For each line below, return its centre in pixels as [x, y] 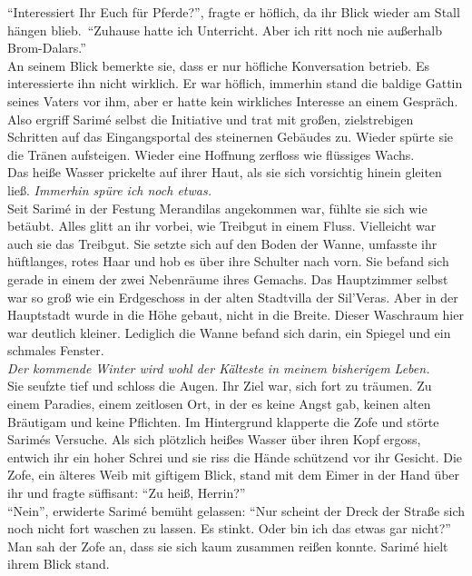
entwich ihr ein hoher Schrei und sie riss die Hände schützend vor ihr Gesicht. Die [235, 457]
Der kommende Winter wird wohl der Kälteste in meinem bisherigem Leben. [219, 367]
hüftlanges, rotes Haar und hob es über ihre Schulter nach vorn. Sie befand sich [228, 261]
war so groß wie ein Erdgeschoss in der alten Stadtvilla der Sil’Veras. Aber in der [233, 297]
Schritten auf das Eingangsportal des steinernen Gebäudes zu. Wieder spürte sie [231, 137]
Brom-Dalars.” [47, 48]
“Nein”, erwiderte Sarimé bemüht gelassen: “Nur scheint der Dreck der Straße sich [236, 510]
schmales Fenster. [56, 350]
